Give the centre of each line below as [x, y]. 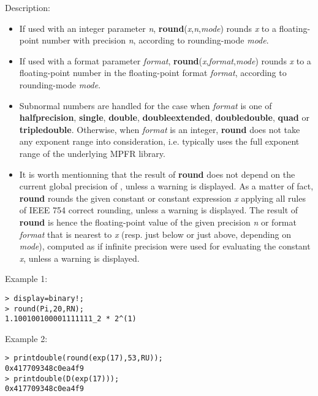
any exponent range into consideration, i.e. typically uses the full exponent [159, 141]
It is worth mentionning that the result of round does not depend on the [157, 174]
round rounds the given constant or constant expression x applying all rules [162, 198]
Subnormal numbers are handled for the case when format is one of [146, 105]
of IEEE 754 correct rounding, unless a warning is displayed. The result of [159, 210]
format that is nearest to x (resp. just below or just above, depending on [155, 234]
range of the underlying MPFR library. [92, 153]
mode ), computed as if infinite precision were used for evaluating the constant [165, 246]
